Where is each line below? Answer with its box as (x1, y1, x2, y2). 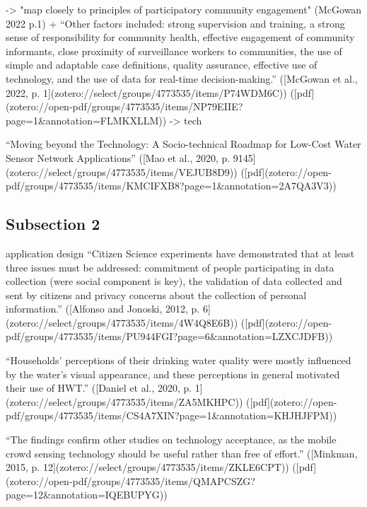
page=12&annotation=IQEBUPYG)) (6, 487, 168, 502)
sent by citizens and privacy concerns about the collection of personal (6, 287, 307, 302)
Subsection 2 (6, 213, 100, 235)
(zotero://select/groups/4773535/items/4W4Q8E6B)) (6, 315, 238, 330)
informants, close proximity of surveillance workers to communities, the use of (6, 43, 342, 58)
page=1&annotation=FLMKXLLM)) (6, 112, 167, 127)
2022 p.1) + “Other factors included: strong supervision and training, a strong (6, 16, 345, 30)
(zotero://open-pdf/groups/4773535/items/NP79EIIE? (6, 99, 243, 114)
